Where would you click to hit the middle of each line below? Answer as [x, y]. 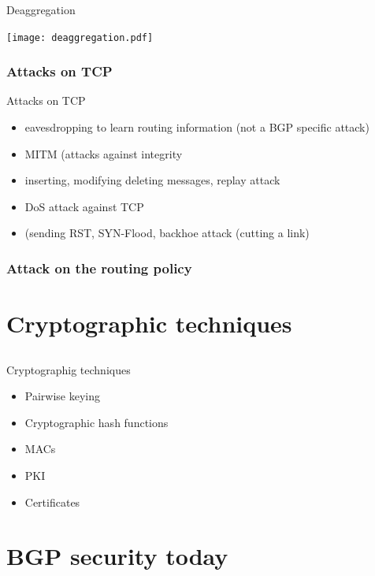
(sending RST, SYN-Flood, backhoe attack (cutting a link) [167, 233]
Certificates [52, 502]
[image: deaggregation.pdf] [80, 37]
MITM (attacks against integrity [104, 153]
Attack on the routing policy [99, 268]
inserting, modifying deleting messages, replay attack [152, 180]
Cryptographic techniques [149, 323]
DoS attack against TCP [84, 206]
